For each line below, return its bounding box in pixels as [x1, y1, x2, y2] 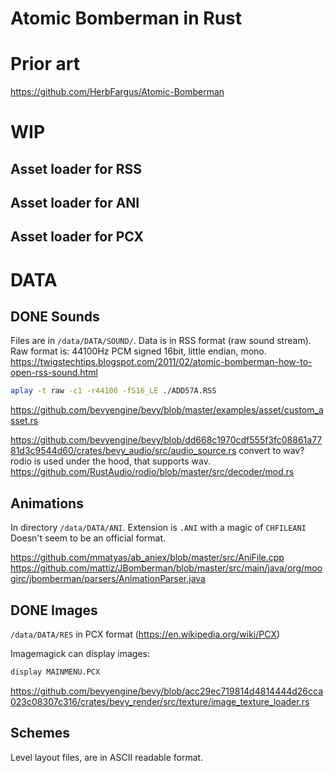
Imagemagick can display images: [10, 647, 151, 659]
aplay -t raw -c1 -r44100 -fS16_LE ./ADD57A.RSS [10, 386, 217, 396]
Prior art [10, 53, 80, 76]
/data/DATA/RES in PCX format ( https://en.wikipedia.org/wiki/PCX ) [10, 628, 281, 640]
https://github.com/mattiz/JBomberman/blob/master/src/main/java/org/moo [10, 562, 323, 574]
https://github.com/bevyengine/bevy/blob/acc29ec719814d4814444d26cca [10, 685, 324, 697]
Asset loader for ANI [10, 195, 140, 212]
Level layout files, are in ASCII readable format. [10, 751, 204, 763]
